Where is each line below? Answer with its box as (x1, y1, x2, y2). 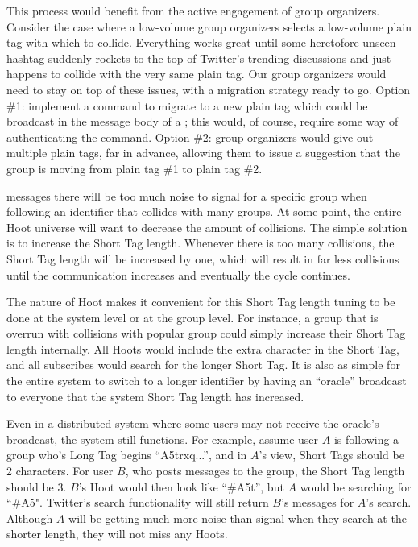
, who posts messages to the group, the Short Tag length (125, 462, 405, 479)
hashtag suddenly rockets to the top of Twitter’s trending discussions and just (6, 49, 391, 66)
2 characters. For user (6, 462, 114, 479)
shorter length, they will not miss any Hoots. (6, 525, 228, 542)
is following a (333, 430, 399, 447)
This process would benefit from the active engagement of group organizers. (6, 2, 380, 19)
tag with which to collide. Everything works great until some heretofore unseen (6, 34, 396, 51)
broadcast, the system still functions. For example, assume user (6, 430, 319, 447)
